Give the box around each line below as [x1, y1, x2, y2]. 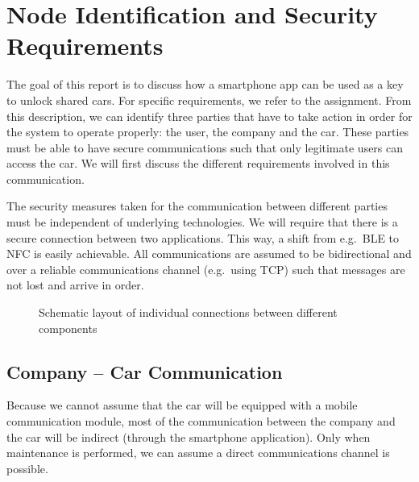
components [39, 319, 97, 336]
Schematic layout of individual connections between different [39, 304, 338, 321]
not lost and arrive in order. [6, 276, 144, 293]
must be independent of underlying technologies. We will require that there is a [6, 214, 398, 231]
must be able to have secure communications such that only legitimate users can [6, 139, 404, 156]
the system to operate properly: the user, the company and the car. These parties [6, 123, 409, 140]
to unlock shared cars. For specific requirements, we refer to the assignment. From [6, 91, 412, 108]
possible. [6, 459, 48, 476]
